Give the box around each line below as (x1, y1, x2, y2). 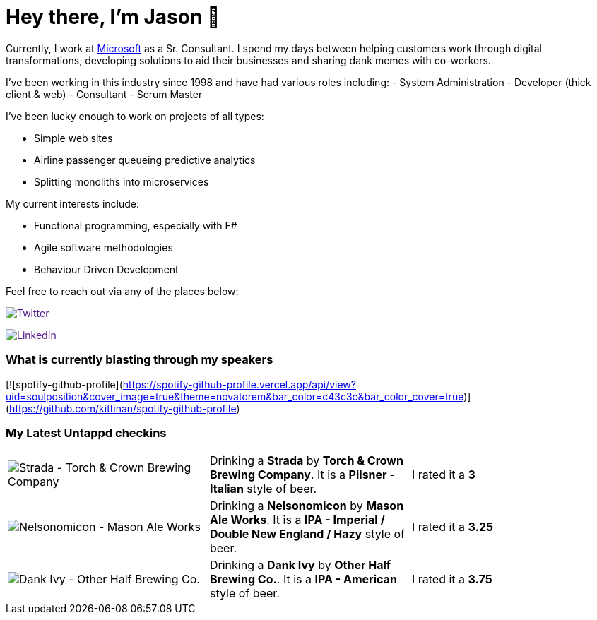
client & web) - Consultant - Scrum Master (6, 88, 203, 100)
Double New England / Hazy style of (209, 527, 406, 542)
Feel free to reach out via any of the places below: (6, 285, 239, 297)
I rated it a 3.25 (411, 520, 493, 535)
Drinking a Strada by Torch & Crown (209, 453, 403, 468)
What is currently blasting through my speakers (6, 352, 273, 367)
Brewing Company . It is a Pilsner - (209, 467, 395, 482)
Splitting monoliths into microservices (34, 175, 209, 188)
